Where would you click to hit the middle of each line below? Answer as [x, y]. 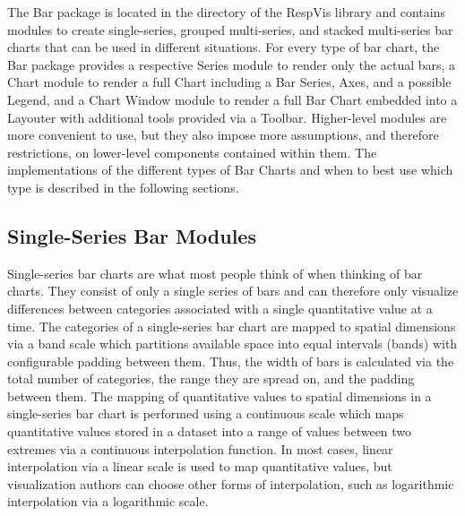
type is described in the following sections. [123, 187]
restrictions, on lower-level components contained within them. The [192, 152]
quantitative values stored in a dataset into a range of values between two [210, 431]
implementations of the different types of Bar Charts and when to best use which [230, 170]
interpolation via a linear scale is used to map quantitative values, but [200, 466]
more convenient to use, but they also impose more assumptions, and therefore [223, 135]
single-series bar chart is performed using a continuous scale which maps [206, 413]
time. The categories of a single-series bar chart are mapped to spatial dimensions [232, 326]
